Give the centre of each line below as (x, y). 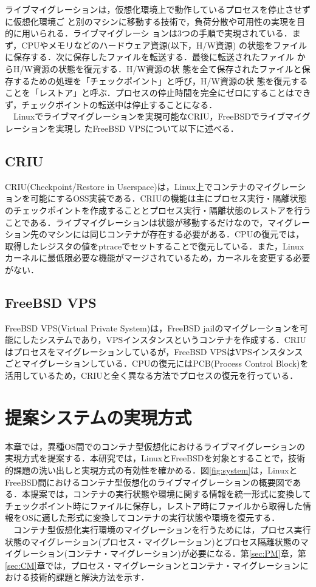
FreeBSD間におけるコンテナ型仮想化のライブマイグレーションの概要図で (149, 482)
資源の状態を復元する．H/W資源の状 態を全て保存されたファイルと (167, 68)
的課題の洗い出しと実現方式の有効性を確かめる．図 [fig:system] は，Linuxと (151, 470)
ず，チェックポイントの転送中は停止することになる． (111, 104)
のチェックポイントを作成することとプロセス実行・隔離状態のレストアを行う (158, 210)
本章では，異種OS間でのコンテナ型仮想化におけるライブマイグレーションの (155, 446)
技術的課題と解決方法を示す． (90, 577)
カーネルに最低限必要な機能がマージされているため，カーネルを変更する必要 (158, 258)
